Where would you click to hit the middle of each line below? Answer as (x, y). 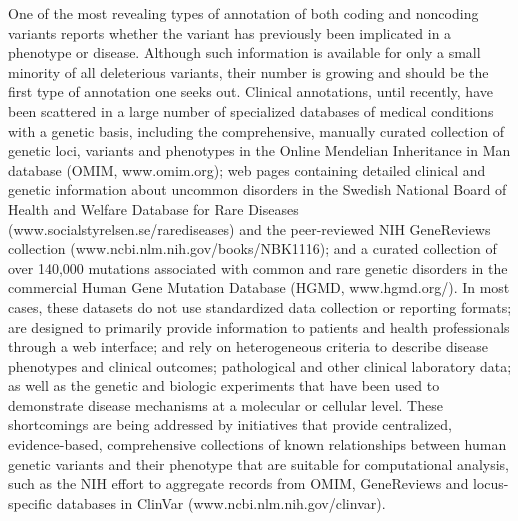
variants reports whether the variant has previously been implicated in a (230, 32)
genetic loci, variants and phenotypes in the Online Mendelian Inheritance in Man (259, 150)
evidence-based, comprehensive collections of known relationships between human (257, 444)
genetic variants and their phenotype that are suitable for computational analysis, (259, 463)
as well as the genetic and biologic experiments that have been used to (224, 385)
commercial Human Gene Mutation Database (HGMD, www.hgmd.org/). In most (259, 287)
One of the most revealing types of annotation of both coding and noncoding (243, 13)
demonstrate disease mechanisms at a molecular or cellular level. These (225, 404)
